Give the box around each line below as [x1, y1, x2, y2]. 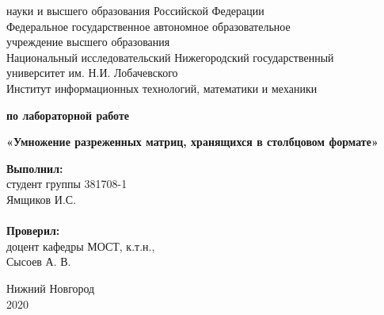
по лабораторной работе [6, 106, 130, 123]
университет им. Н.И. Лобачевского [6, 64, 178, 81]
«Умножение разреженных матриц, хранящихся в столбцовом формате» [6, 133, 378, 150]
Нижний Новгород [6, 279, 95, 296]
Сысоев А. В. [6, 253, 71, 270]
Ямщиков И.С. [6, 190, 77, 207]
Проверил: [6, 222, 60, 239]
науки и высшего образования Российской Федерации [6, 2, 264, 18]
